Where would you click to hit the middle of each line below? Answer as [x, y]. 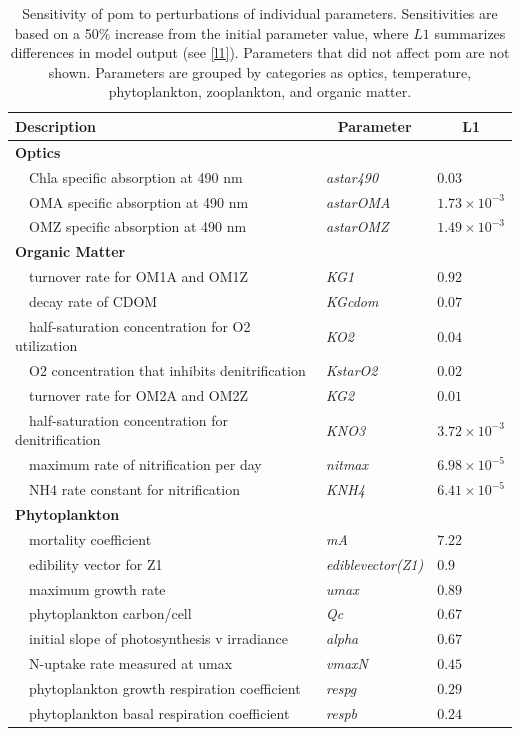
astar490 [352, 176]
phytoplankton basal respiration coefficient [159, 712]
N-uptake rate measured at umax [130, 663]
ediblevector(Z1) [375, 563]
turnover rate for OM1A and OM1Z [138, 276]
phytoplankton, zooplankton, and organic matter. [260, 91]
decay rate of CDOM [93, 300]
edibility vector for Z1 [95, 563]
